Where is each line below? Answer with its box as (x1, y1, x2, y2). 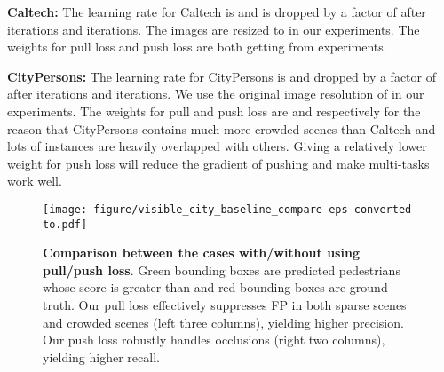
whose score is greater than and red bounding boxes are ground (43, 278, 388, 297)
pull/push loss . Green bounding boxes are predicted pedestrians (43, 260, 400, 279)
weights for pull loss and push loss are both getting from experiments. (7, 37, 387, 56)
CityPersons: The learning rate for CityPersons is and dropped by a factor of (7, 67, 437, 85)
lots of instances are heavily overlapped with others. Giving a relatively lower (7, 137, 427, 155)
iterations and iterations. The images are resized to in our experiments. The (7, 20, 420, 38)
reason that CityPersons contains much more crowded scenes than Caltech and (7, 119, 436, 138)
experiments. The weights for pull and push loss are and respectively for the (7, 101, 421, 120)
